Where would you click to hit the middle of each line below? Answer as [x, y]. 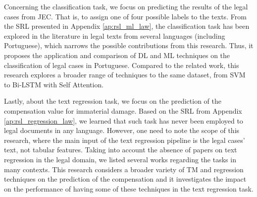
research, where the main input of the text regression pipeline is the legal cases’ [125, 140]
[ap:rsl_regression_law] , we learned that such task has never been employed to [124, 120]
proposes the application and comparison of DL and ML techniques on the [117, 55]
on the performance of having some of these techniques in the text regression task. [129, 188]
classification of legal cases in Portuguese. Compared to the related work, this [122, 65]
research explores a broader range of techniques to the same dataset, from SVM [125, 75]
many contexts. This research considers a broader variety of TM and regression [124, 169]
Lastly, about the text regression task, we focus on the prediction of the [113, 101]
